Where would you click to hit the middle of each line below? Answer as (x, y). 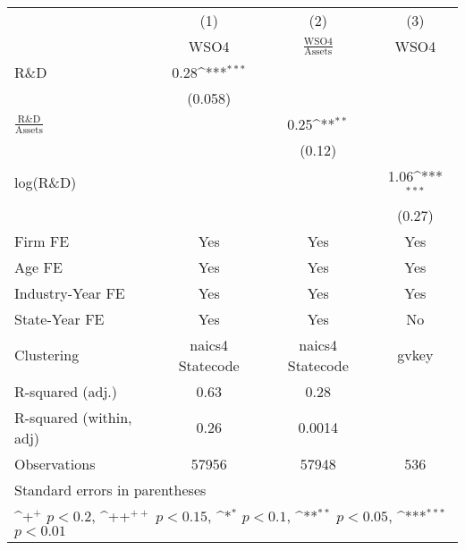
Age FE (38, 267)
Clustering (47, 355)
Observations (55, 463)
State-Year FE (59, 318)
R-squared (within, (73, 417)
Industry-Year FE (70, 292)
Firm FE (42, 241)
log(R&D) (46, 182)
